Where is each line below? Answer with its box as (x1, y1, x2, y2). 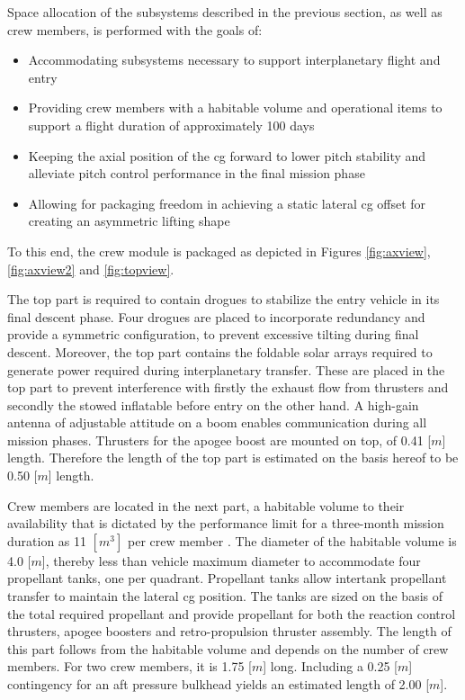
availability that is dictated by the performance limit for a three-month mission (7, 514, 444, 533)
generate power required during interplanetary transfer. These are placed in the (7, 360, 445, 379)
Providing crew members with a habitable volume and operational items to (28, 98, 443, 117)
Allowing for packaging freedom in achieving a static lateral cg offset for (28, 193, 426, 212)
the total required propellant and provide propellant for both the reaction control (7, 604, 456, 623)
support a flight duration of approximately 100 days (28, 115, 315, 134)
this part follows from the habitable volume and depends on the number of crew (7, 639, 449, 658)
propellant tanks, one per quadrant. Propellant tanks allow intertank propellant (7, 569, 447, 588)
